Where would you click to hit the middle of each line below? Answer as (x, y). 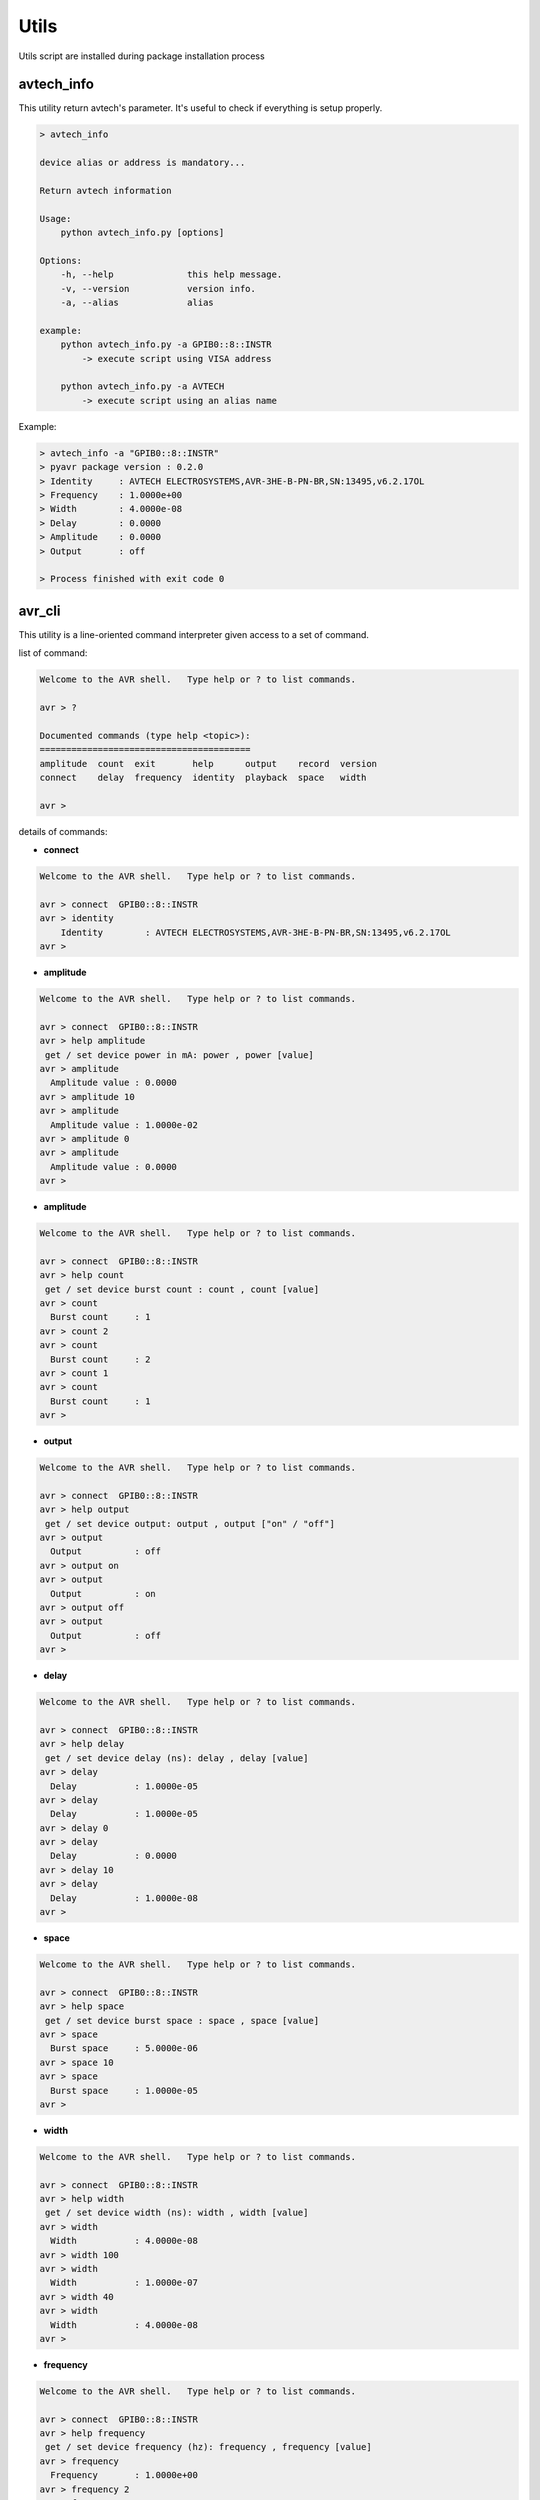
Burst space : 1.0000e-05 (124, 2090)
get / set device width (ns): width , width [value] (177, 2213)
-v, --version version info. (158, 288)
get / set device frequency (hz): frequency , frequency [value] (208, 2447)
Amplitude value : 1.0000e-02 (124, 1124)
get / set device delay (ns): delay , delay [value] (177, 1758)
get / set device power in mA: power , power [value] (179, 1054)
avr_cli (39, 610)
